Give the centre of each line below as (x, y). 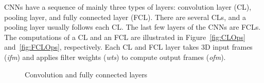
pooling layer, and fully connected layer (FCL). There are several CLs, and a (125, 17)
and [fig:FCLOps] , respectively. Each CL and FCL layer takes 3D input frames (128, 47)
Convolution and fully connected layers (86, 74)
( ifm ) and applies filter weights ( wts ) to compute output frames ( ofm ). (115, 57)
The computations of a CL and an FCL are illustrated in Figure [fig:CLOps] (125, 37)
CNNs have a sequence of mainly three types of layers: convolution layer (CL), (128, 7)
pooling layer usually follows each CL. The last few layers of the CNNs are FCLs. (133, 27)
